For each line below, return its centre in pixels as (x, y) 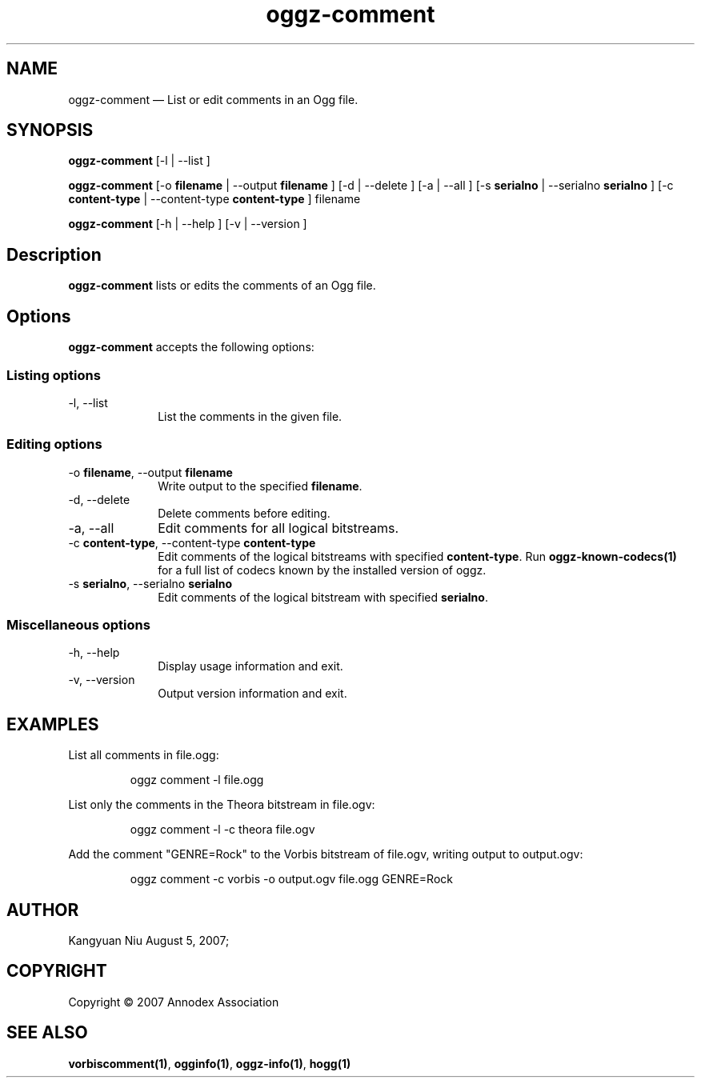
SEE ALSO (47, 1033)
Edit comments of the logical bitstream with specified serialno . (323, 597)
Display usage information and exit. (250, 666)
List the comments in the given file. (250, 416)
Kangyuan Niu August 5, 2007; (149, 941)
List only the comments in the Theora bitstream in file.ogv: (222, 805)
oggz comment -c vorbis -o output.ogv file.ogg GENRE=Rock (291, 879)
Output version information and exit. (252, 694)
